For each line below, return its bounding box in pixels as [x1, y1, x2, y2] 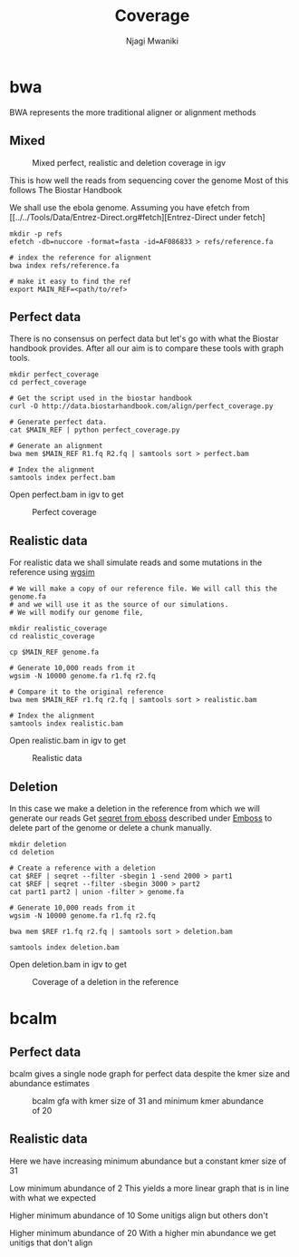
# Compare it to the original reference [9, 687, 165, 697]
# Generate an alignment [9, 442, 103, 451]
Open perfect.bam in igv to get [9, 489, 124, 500]
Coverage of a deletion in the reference [32, 976, 179, 987]
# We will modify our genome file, [9, 609, 144, 618]
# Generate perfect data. [9, 418, 107, 427]
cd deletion [9, 847, 54, 857]
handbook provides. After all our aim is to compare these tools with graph [9, 343, 284, 354]
